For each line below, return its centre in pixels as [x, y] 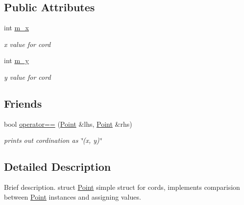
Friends [23, 103]
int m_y [16, 60]
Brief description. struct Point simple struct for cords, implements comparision [122, 187]
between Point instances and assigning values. [73, 196]
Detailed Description [58, 167]
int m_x [16, 28]
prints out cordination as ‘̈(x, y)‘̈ [53, 140]
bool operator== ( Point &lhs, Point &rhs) [68, 124]
